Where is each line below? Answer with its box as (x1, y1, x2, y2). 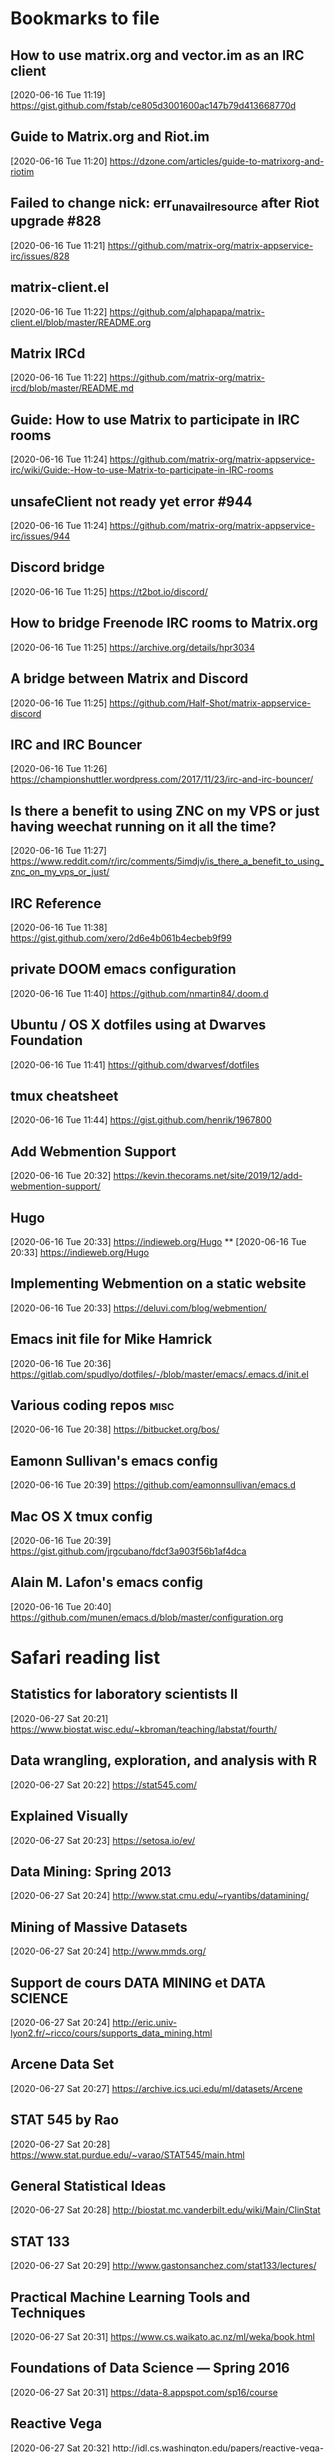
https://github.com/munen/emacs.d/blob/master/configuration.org (10, 1611, 284, 1623)
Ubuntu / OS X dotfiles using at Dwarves (10, 1017, 267, 1034)
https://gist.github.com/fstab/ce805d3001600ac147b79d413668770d (10, 100, 297, 111)
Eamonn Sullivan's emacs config (10, 1452, 218, 1469)
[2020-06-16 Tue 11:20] (10, 155, 108, 167)
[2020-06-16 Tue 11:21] (10, 239, 106, 251)
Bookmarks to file (10, 7, 160, 30)
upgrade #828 (10, 213, 102, 230)
